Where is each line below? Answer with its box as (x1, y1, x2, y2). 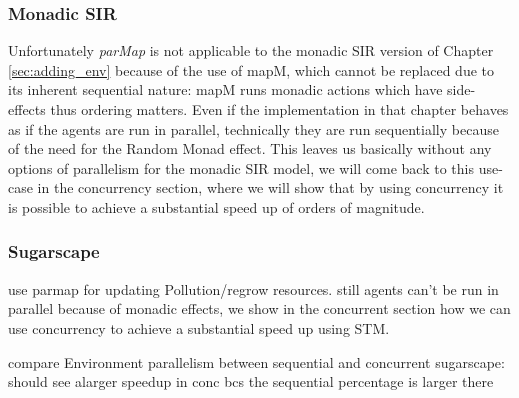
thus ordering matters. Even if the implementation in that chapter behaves (50, 99, 509, 119)
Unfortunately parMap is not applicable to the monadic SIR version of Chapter (8, 40, 494, 61)
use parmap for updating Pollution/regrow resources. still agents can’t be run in (8, 278, 499, 299)
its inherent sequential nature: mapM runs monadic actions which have (8, 79, 443, 100)
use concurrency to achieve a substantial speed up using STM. (8, 317, 390, 338)
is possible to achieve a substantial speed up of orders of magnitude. (8, 196, 425, 217)
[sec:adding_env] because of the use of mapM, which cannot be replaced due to (8, 59, 494, 80)
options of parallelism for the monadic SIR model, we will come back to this (8, 157, 474, 178)
